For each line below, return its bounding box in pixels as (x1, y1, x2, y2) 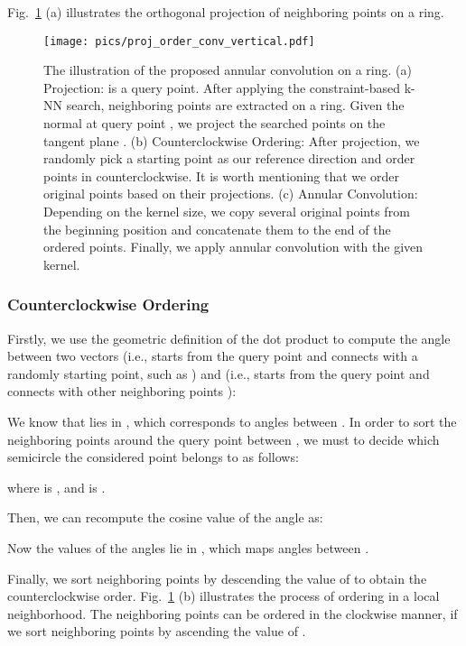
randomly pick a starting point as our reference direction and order (43, 149, 415, 168)
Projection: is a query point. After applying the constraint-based (43, 78, 400, 97)
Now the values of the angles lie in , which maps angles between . (7, 538, 369, 557)
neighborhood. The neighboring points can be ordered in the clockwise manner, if (7, 604, 458, 623)
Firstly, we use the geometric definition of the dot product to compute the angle (7, 328, 451, 347)
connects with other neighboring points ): (7, 382, 237, 401)
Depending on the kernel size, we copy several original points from (43, 202, 410, 220)
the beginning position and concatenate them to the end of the (43, 219, 391, 238)
